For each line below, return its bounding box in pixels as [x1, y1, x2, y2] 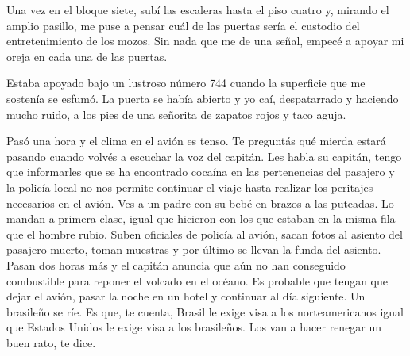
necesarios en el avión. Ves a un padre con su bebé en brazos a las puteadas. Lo [6, 194, 394, 211]
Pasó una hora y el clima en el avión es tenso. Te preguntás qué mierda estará [6, 132, 386, 149]
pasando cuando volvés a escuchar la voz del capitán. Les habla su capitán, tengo [6, 147, 402, 164]
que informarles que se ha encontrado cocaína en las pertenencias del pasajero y [6, 163, 395, 180]
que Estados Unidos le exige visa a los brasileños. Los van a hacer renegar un [6, 319, 382, 335]
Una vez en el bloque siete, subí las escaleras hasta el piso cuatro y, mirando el [6, 2, 389, 17]
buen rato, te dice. [6, 334, 96, 350]
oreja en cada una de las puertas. [6, 48, 168, 64]
